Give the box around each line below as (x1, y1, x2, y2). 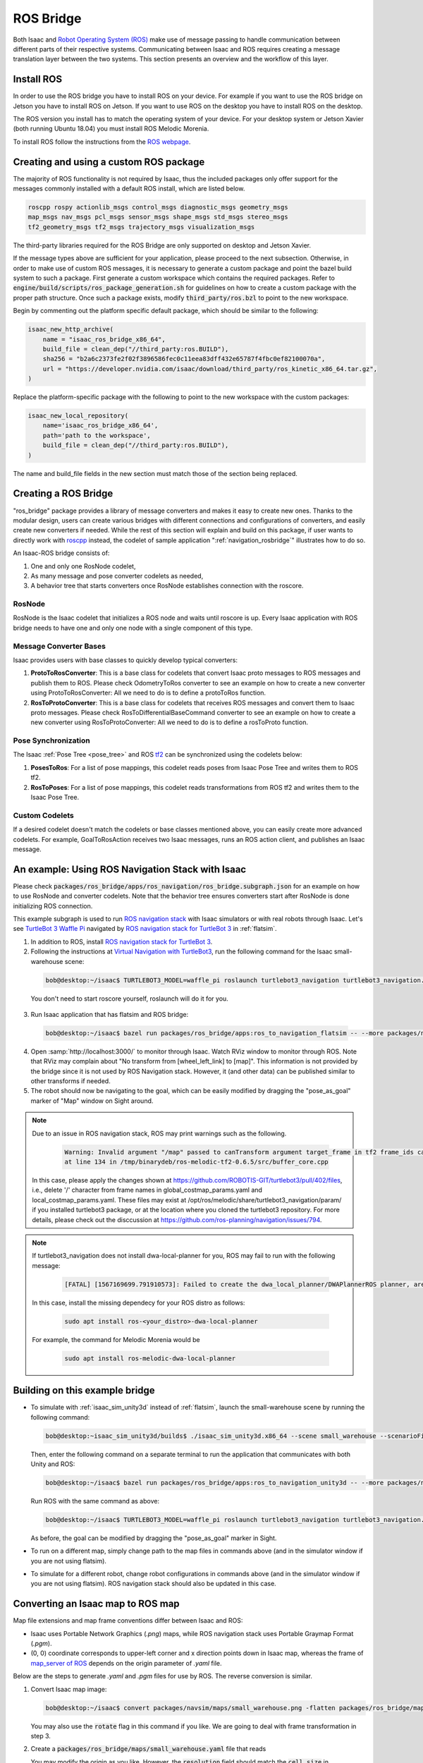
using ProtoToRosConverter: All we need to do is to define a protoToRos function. (30, 688, 266, 697)
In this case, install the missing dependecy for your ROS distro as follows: (32, 1298, 245, 1307)
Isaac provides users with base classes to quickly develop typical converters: (13, 656, 238, 664)
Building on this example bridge (13, 1384, 155, 1396)
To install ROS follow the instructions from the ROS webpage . (13, 138, 191, 146)
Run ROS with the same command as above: (30, 1496, 160, 1505)
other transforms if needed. (30, 1077, 111, 1085)
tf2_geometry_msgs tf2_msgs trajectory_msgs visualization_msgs (27, 223, 255, 231)
